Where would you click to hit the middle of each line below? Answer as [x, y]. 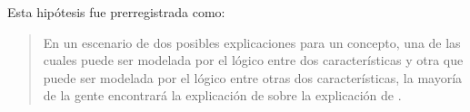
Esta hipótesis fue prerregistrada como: [116, 12]
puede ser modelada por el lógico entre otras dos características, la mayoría [253, 77]
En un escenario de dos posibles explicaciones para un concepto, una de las [252, 42]
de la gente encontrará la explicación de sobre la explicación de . [222, 95]
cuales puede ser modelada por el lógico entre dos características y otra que [253, 60]
